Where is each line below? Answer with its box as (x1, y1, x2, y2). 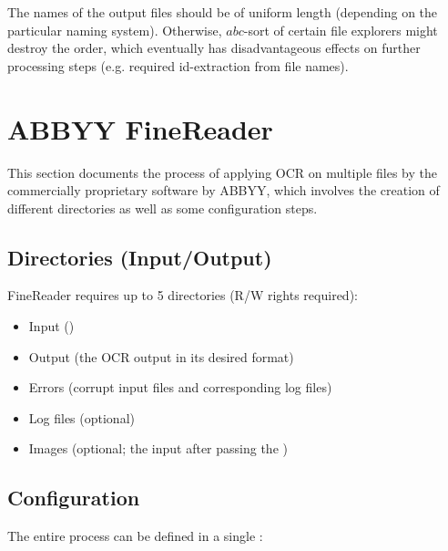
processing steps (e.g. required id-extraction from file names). (7, 56, 349, 75)
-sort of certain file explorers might (243, 20, 438, 39)
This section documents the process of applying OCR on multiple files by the (7, 162, 438, 182)
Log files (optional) (28, 408, 135, 427)
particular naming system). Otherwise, (7, 20, 222, 39)
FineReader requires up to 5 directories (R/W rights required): (7, 286, 358, 305)
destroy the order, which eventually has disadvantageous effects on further (7, 38, 421, 57)
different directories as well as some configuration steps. (7, 198, 318, 217)
